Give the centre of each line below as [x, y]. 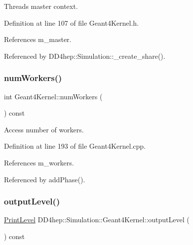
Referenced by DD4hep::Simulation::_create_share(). [85, 56]
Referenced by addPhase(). [45, 179]
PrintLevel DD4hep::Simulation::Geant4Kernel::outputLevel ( [97, 220]
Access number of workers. [44, 129]
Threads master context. [41, 6]
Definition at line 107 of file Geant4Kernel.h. [71, 22]
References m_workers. [39, 162]
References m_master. [38, 39]
